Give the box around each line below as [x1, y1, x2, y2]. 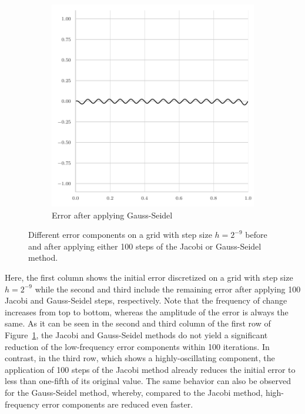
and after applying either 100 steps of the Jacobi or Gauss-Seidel [28, 240, 262, 252]
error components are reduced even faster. [42, 398, 193, 410]
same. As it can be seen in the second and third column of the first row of [5, 317, 271, 329]
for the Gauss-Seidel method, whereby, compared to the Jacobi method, [5, 386, 263, 398]
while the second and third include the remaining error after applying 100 [35, 282, 301, 295]
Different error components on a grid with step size [28, 228, 212, 241]
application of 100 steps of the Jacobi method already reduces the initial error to [5, 363, 296, 375]
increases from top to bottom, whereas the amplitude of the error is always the [5, 305, 289, 318]
